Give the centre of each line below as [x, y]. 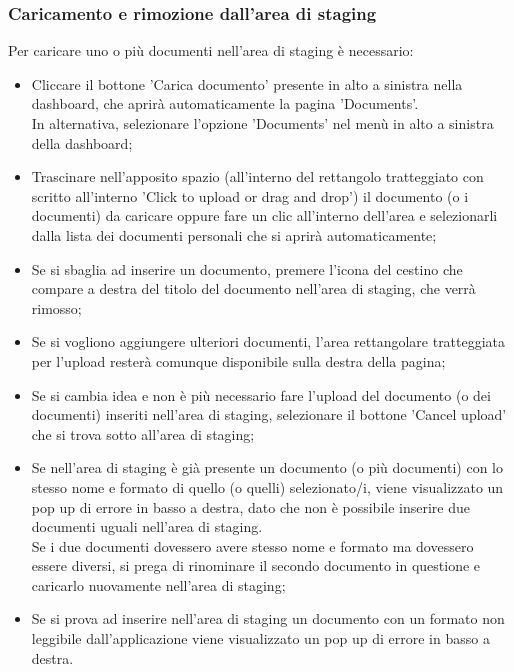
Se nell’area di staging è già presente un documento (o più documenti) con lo [267, 467]
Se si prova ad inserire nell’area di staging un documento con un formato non [268, 618]
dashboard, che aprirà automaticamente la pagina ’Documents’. [225, 103]
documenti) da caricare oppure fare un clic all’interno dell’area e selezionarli [264, 215]
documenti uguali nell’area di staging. [147, 526]
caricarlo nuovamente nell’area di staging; [158, 584]
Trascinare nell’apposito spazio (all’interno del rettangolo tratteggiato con [257, 176]
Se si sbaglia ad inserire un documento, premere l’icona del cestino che [247, 268]
